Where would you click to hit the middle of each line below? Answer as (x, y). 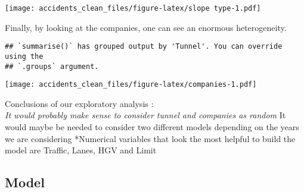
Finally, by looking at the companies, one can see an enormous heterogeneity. (146, 27)
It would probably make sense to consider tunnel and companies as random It (145, 115)
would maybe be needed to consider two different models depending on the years (152, 127)
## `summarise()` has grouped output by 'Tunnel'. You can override (144, 47)
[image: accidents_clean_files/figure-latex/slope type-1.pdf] (133, 8)
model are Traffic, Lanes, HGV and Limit (81, 150)
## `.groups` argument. (52, 66)
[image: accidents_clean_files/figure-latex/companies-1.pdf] (131, 85)
